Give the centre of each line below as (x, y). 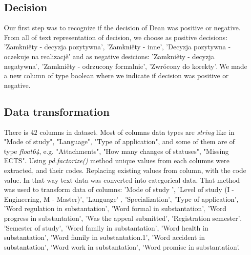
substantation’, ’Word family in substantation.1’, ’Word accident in (105, 237)
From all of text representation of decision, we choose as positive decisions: (116, 37)
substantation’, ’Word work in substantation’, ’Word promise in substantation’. (122, 246)
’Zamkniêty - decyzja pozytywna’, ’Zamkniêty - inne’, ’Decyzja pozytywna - (117, 47)
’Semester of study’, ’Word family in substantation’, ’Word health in (106, 227)
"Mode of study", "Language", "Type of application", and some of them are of (119, 141)
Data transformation (57, 111)
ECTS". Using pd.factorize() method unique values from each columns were (117, 160)
